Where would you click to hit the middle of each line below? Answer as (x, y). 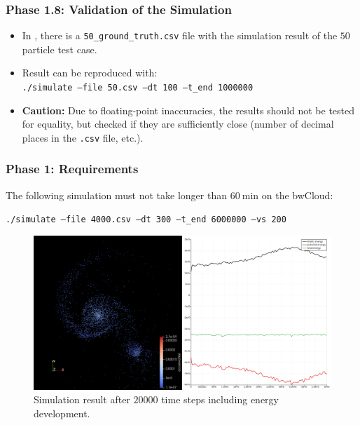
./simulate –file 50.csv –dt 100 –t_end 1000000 (138, 88)
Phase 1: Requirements (72, 169)
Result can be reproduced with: (90, 73)
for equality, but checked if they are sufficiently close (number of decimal (178, 124)
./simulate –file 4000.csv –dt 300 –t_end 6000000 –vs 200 (146, 220)
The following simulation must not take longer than (116, 195)
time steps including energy (220, 399)
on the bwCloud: (297, 195)
